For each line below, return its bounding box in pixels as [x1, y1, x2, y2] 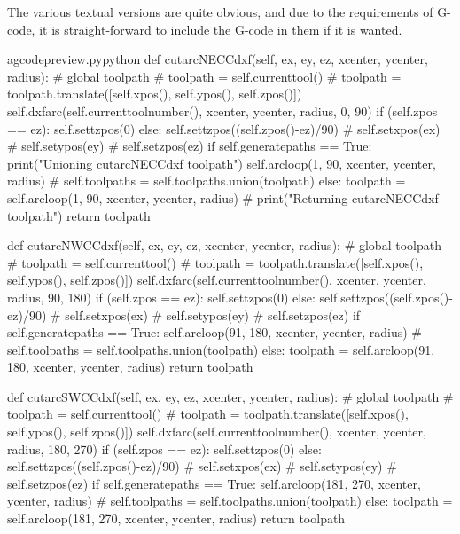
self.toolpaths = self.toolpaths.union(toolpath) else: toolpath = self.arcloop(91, [7, 340, 435, 358]
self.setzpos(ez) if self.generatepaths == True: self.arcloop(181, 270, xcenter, [7, 474, 421, 492]
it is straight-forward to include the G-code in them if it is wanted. [39, 20, 402, 38]
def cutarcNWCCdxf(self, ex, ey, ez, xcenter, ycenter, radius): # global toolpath [7, 236, 441, 255]
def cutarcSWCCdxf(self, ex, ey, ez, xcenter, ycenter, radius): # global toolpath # [7, 387, 454, 405]
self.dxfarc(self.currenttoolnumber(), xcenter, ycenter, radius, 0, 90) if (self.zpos [7, 101, 438, 120]
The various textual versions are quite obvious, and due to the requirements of [7, 3, 433, 20]
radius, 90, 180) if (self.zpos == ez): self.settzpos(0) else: [7, 287, 316, 306]
